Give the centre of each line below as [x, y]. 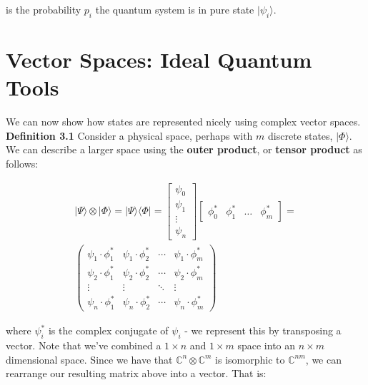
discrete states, [300, 135]
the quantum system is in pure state [175, 9]
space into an [267, 345]
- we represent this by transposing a [263, 330]
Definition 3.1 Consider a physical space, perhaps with [129, 135]
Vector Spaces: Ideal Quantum [159, 59]
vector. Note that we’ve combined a [84, 345]
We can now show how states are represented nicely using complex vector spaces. [183, 122]
